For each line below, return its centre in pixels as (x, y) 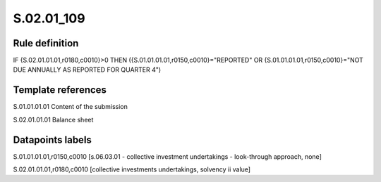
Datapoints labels (52, 139)
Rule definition (46, 43)
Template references (60, 90)
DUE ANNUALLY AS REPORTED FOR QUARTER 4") (87, 70)
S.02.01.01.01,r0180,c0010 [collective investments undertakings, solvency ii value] (132, 169)
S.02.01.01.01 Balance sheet (53, 119)
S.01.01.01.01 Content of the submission (71, 107)
